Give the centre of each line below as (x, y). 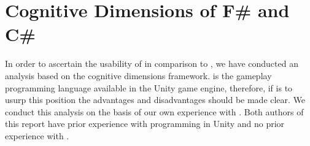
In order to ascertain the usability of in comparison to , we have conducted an (152, 63)
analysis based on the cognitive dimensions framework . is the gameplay (138, 75)
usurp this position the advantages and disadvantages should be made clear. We (155, 100)
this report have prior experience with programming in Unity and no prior (145, 124)
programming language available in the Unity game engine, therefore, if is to (149, 87)
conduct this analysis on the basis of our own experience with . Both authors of (154, 111)
